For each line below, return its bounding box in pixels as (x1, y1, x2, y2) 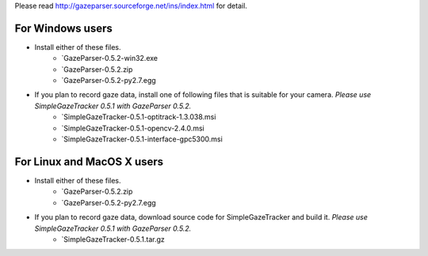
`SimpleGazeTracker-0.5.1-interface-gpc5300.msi (61, 134, 224, 144)
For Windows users (14, 21, 113, 35)
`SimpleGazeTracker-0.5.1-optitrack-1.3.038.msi (61, 112, 216, 122)
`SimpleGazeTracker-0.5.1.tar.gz (61, 234, 166, 244)
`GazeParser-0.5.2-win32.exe (61, 54, 159, 63)
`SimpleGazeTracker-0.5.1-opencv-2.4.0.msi (61, 123, 205, 133)
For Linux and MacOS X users (14, 155, 164, 168)
